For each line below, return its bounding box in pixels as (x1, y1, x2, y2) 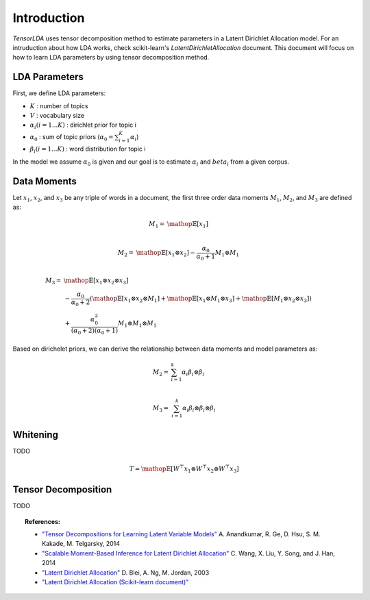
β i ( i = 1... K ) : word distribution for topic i (29, 145, 146, 155)
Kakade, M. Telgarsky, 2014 (42, 540, 120, 548)
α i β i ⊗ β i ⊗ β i (182, 404, 216, 414)
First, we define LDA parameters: (12, 89, 106, 97)
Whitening (12, 429, 58, 440)
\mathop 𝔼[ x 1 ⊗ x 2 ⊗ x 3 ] (63, 277, 129, 286)
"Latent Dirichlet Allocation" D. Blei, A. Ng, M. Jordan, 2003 (42, 568, 210, 577)
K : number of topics (29, 101, 88, 110)
